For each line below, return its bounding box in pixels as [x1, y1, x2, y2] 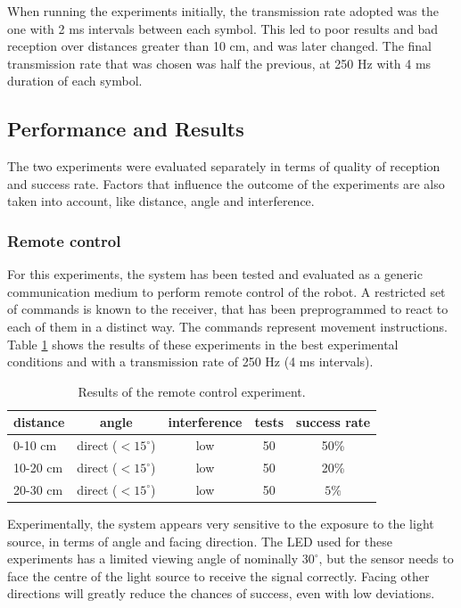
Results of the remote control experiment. [78, 382, 306, 400]
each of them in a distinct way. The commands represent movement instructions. [7, 316, 448, 335]
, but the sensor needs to [318, 549, 454, 568]
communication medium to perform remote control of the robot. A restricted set [7, 282, 446, 300]
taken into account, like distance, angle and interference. [7, 192, 315, 210]
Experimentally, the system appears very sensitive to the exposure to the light [7, 514, 434, 532]
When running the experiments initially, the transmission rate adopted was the [7, 2, 439, 20]
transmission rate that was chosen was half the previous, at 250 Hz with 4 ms [7, 53, 432, 72]
